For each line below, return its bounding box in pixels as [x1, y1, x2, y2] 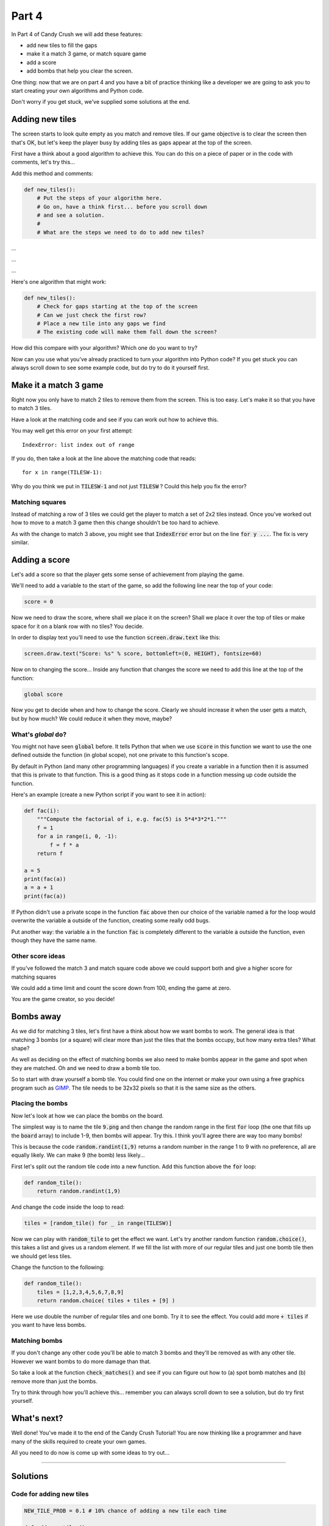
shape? [11, 1044, 30, 1052]
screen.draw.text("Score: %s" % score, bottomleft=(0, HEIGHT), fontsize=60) [24, 650, 262, 657]
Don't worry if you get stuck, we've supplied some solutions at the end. [11, 98, 191, 106]
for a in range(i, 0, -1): [37, 833, 118, 840]
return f [37, 850, 63, 857]
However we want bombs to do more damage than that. [11, 1358, 152, 1365]
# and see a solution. [37, 211, 105, 219]
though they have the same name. [11, 937, 97, 944]
